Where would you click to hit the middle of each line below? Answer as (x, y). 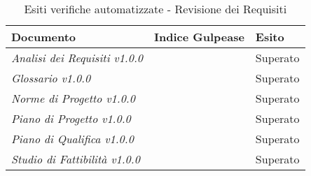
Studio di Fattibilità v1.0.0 (76, 159)
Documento (44, 37)
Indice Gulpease (199, 37)
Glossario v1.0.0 (51, 78)
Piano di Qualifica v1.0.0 (72, 139)
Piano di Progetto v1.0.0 (71, 118)
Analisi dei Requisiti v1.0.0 (77, 58)
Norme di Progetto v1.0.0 (73, 98)
